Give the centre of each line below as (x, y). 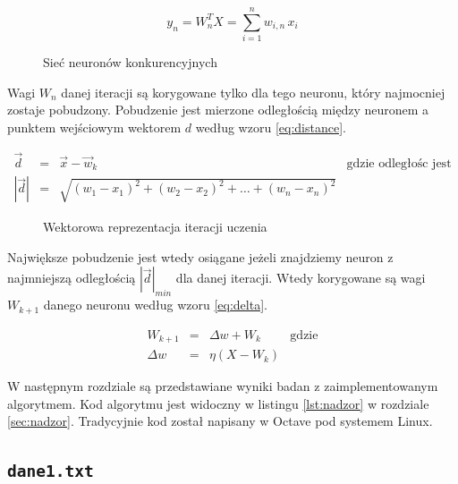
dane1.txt (51, 471)
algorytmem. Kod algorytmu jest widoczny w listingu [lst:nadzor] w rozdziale (218, 403)
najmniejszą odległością (72, 278)
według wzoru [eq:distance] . (271, 127)
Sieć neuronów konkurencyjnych (130, 62)
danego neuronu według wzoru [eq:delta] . (155, 305)
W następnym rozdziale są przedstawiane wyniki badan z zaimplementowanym (223, 386)
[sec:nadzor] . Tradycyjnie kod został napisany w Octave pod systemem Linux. (220, 421)
